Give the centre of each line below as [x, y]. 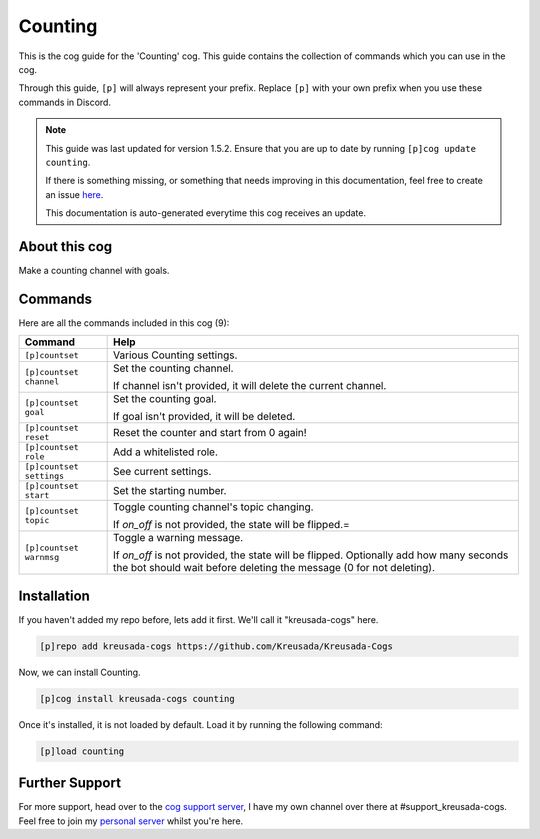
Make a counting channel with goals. [94, 270]
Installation [54, 595]
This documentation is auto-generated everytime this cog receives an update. [206, 213]
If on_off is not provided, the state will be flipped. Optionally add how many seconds [311, 555]
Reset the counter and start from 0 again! [210, 433]
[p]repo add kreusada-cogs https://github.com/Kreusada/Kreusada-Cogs [216, 646]
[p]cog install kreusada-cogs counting [137, 698]
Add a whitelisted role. [166, 452]
